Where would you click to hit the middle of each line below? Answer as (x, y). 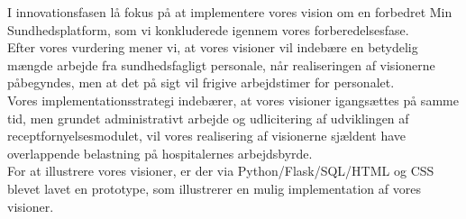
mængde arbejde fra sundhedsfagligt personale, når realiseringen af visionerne (221, 64)
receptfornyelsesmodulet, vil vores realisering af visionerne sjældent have (207, 136)
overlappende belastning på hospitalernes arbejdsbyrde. (160, 153)
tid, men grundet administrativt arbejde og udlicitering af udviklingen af (208, 118)
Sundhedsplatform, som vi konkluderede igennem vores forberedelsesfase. (208, 29)
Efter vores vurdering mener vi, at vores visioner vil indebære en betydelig (213, 47)
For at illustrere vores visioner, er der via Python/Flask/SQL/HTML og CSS (221, 171)
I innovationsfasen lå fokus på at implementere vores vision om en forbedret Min (230, 12)
